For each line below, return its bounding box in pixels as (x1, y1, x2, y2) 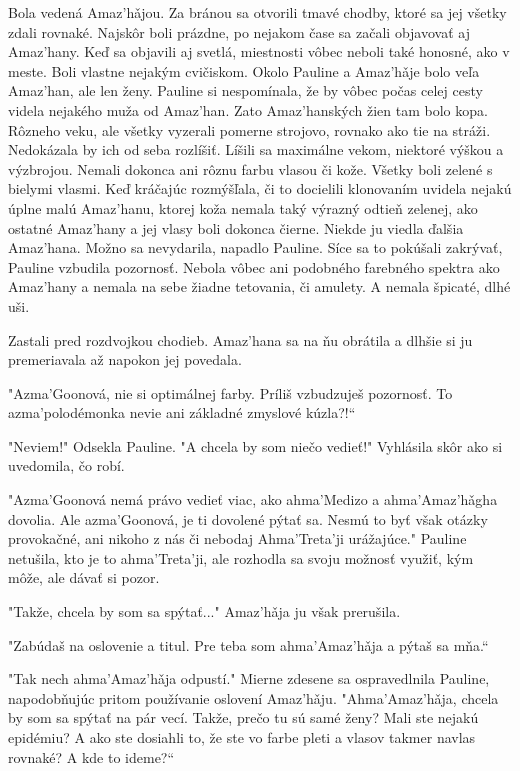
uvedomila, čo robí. (8, 455, 125, 476)
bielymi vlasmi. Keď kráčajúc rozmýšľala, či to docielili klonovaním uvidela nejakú (8, 178, 512, 199)
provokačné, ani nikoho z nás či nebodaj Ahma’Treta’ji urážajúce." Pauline (8, 528, 467, 549)
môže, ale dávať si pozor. (8, 567, 160, 588)
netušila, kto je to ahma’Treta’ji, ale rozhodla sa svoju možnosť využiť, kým (8, 547, 474, 568)
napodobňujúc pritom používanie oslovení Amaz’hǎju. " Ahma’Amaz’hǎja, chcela (8, 687, 499, 708)
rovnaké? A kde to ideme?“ (8, 746, 175, 767)
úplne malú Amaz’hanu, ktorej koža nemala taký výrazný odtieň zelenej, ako (8, 197, 478, 218)
